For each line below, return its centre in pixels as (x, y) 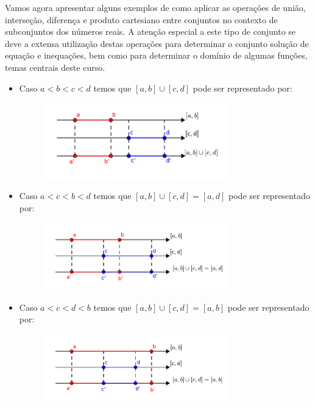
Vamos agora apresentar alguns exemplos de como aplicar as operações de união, (155, 7)
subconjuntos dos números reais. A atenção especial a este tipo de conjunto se (150, 31)
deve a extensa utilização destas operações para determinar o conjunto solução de (157, 43)
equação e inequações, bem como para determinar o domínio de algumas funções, (156, 55)
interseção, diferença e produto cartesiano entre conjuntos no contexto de (141, 19)
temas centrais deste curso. (55, 67)
